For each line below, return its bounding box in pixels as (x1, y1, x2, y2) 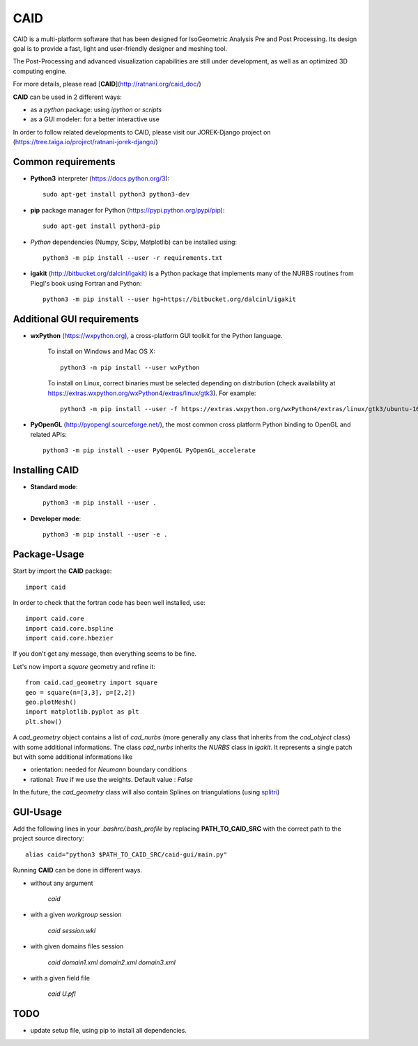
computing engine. (13, 67, 68, 75)
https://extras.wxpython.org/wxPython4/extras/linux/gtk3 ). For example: (47, 389, 256, 397)
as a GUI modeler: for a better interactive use (30, 115, 160, 123)
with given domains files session (30, 942, 124, 951)
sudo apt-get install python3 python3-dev (42, 190, 190, 199)
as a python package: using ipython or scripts (30, 105, 162, 114)
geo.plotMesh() (25, 698, 77, 707)
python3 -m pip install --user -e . (42, 530, 168, 539)
